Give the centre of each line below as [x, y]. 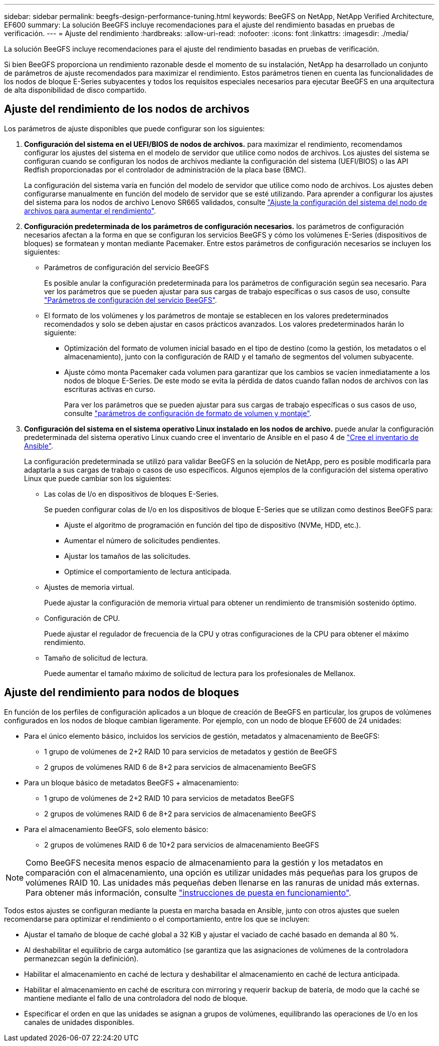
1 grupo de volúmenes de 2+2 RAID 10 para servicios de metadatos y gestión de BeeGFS [191, 751]
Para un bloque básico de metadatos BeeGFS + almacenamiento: [132, 782]
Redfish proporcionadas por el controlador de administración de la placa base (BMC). [165, 169]
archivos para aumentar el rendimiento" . [90, 211]
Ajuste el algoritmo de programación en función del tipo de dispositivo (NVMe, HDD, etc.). [213, 525]
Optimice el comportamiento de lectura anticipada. [148, 571]
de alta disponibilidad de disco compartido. [75, 90]
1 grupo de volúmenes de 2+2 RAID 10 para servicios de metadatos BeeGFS [169, 798]
